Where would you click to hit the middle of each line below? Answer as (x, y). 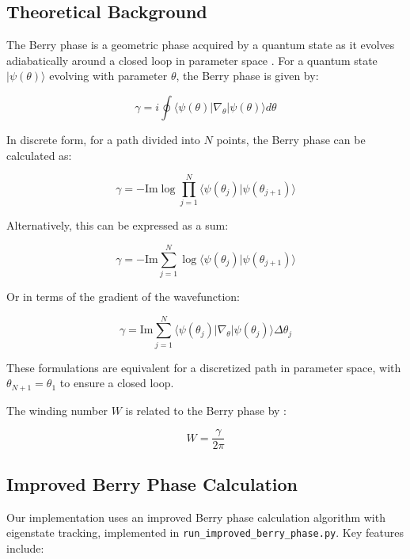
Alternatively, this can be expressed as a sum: (118, 225)
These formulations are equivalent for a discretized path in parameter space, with (204, 367)
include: (25, 548)
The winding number (57, 410)
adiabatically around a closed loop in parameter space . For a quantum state (192, 60)
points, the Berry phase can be (291, 139)
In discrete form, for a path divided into (103, 139)
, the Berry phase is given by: (247, 76)
